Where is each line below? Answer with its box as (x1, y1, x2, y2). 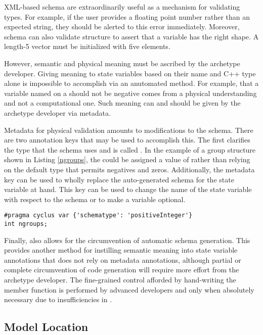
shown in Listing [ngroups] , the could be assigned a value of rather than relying (4, 154, 250, 165)
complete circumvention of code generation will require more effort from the (4, 264, 239, 275)
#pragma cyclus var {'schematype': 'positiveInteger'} (4, 212, 193, 219)
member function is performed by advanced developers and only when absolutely (4, 284, 254, 295)
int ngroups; (4, 220, 48, 227)
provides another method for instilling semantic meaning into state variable (4, 245, 238, 255)
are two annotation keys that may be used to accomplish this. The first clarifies (4, 134, 250, 145)
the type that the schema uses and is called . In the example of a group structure (4, 144, 256, 155)
